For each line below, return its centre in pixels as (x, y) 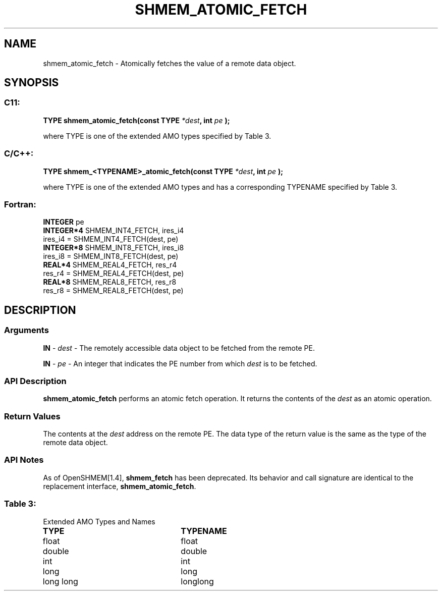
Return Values (32, 416)
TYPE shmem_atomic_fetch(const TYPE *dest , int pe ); (136, 120)
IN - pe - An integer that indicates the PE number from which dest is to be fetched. (180, 363)
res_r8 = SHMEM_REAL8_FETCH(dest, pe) (113, 291)
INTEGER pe (64, 222)
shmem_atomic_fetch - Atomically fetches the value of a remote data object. (170, 63)
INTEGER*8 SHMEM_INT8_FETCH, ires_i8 (114, 248)
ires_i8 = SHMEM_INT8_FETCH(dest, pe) (111, 256)
